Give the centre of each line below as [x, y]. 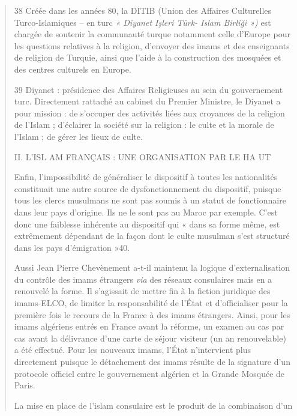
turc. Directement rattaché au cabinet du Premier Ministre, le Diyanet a [147, 101]
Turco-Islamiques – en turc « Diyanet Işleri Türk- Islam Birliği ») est [142, 22]
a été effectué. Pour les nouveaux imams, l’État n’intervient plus [133, 350]
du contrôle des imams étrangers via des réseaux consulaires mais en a [143, 279]
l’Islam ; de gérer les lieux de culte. [78, 136]
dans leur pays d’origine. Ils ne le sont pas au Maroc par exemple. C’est [146, 212]
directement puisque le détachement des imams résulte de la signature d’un [152, 362]
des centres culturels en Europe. [73, 69]
